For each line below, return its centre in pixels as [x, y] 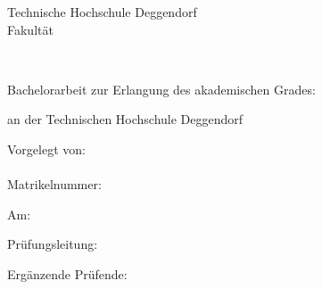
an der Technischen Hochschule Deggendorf [125, 119]
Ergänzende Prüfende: [67, 273]
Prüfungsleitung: [53, 244]
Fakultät [30, 29]
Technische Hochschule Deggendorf [102, 12]
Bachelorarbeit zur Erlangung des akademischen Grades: [161, 89]
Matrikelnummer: [54, 184]
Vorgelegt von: [46, 149]
